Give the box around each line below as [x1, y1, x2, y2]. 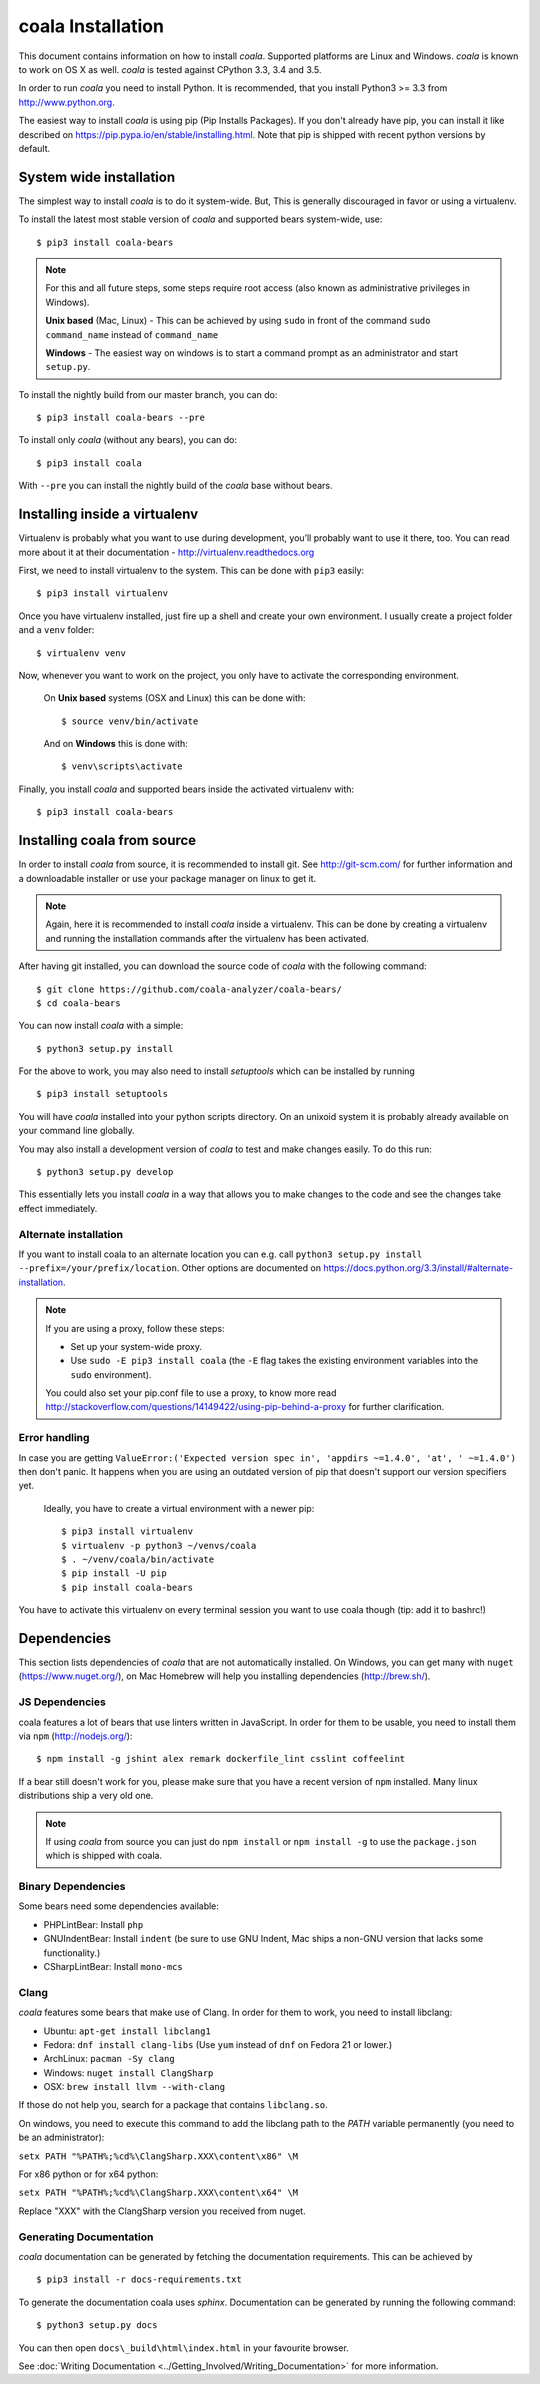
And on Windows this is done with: [43, 738, 189, 750]
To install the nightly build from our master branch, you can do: [18, 388, 278, 400]
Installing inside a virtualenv [18, 506, 199, 523]
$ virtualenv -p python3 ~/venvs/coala [61, 1540, 257, 1551]
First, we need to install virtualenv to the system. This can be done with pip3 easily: [18, 564, 365, 576]
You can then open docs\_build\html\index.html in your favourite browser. [18, 2341, 349, 2354]
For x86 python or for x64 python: [18, 2168, 159, 2180]
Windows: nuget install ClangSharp [43, 2066, 214, 2079]
